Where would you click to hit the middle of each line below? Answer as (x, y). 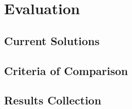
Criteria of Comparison (66, 70)
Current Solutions (52, 40)
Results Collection (53, 100)
